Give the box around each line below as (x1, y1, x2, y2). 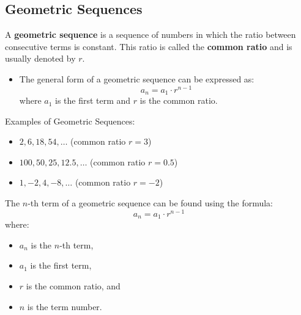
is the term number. (27, 300, 102, 313)
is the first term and (55, 94, 131, 107)
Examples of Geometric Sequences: (5, 114, 135, 127)
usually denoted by (5, 52, 76, 65)
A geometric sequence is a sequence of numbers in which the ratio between (5, 28, 296, 41)
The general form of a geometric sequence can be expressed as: (19, 72, 255, 85)
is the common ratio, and (26, 279, 121, 292)
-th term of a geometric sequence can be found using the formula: (28, 197, 273, 209)
